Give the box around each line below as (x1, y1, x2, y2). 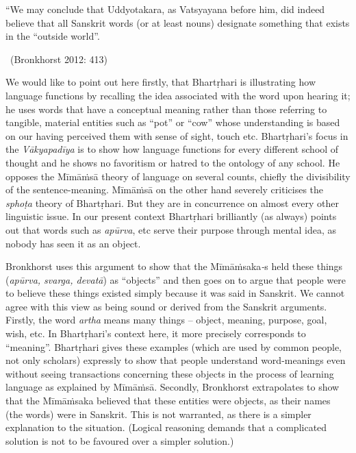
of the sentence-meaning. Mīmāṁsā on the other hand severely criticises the (5, 182, 324, 197)
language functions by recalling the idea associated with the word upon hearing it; (5, 88, 351, 102)
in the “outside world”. (5, 29, 100, 43)
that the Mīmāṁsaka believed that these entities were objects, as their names (5, 393, 331, 408)
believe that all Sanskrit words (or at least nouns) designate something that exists (5, 15, 350, 29)
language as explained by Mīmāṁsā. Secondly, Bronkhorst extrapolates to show (5, 380, 340, 394)
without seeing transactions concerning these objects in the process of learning (5, 366, 334, 380)
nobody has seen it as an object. (5, 236, 141, 250)
